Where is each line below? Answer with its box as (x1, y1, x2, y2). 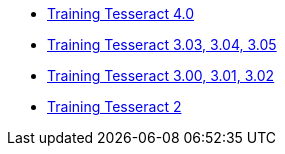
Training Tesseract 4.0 (47, 5, 194, 22)
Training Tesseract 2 (47, 98, 182, 115)
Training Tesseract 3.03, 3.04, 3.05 (47, 36, 277, 53)
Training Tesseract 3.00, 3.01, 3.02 (47, 67, 275, 84)
